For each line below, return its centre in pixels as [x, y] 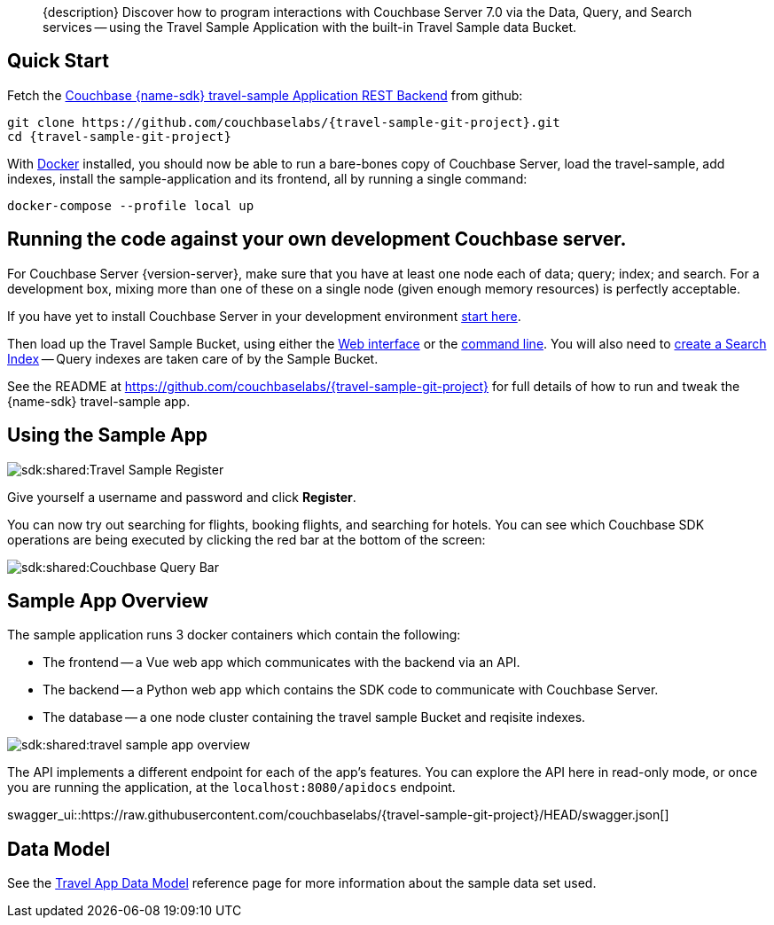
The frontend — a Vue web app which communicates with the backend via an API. [281, 662]
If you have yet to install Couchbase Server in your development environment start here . [264, 316]
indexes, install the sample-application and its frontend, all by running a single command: [267, 178]
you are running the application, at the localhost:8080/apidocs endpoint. [231, 788]
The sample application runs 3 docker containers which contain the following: [234, 635]
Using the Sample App [108, 435]
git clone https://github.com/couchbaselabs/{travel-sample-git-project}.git [284, 122]
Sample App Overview [108, 600]
